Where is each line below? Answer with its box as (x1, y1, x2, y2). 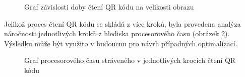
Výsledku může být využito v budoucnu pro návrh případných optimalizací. (4, 38, 237, 48)
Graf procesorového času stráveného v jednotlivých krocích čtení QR (24, 55, 236, 65)
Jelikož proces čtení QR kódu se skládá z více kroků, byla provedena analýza (4, 18, 241, 29)
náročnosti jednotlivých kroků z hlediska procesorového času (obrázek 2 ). (4, 28, 230, 39)
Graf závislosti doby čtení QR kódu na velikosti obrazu (24, 2, 194, 12)
